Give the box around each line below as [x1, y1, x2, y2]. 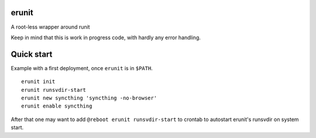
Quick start [11, 49, 53, 59]
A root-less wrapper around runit [11, 23, 90, 30]
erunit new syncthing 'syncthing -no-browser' [21, 94, 157, 101]
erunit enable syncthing [21, 103, 92, 109]
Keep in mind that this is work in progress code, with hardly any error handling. [11, 34, 201, 41]
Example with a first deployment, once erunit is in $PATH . [11, 64, 153, 71]
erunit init [21, 78, 56, 85]
